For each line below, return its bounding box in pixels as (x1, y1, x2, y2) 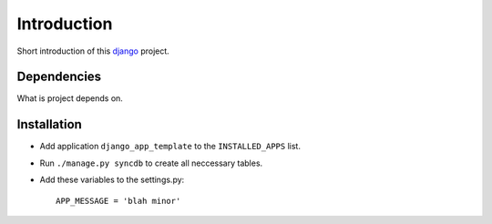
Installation (16, 117, 82, 132)
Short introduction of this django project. (16, 46, 170, 56)
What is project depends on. (16, 93, 123, 104)
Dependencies (16, 69, 102, 85)
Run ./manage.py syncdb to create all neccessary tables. (39, 158, 263, 168)
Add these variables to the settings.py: (39, 174, 185, 186)
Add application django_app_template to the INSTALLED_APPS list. (39, 141, 301, 152)
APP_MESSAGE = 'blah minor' (56, 196, 181, 206)
